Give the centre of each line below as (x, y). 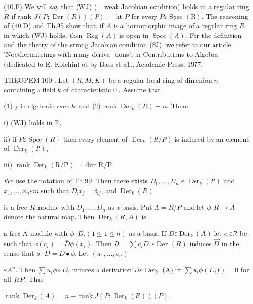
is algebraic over (45, 106)
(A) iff (172, 269)
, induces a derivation (100, 269)
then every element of (95, 138)
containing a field (30, 89)
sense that (19, 253)
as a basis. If (147, 233)
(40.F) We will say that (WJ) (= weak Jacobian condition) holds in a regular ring (126, 6)
